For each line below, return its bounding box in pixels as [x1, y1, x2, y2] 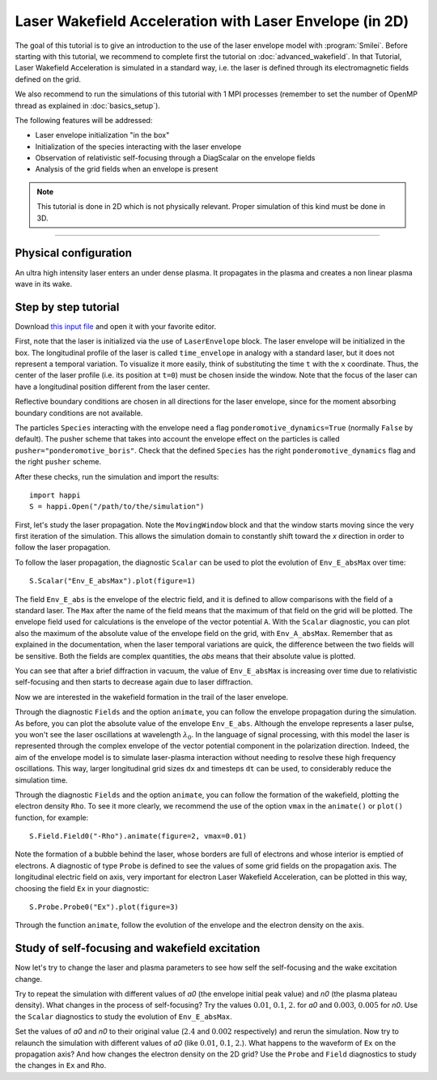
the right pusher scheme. [15, 457, 101, 467]
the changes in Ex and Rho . [15, 1061, 107, 1070]
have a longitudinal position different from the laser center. [15, 382, 210, 391]
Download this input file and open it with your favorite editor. [15, 321, 217, 331]
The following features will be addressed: [15, 115, 153, 125]
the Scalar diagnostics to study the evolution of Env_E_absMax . [15, 1011, 232, 1021]
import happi [29, 490, 81, 500]
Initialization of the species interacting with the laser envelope [35, 142, 242, 152]
